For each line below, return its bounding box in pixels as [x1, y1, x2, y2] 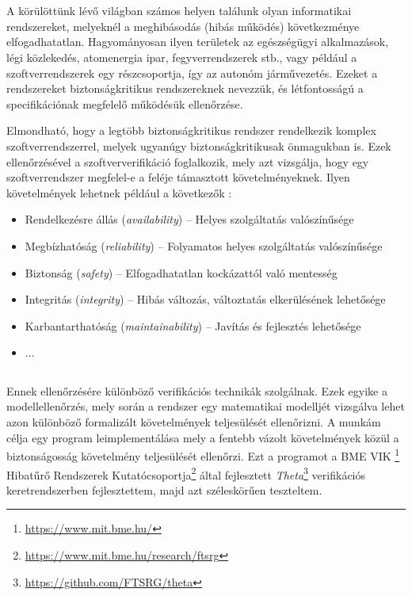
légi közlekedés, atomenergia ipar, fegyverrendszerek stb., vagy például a [6, 48, 357, 65]
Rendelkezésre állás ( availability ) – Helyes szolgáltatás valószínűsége [25, 211, 354, 227]
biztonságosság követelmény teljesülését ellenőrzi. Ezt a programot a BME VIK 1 [6, 445, 400, 464]
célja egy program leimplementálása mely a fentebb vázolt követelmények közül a [6, 429, 399, 445]
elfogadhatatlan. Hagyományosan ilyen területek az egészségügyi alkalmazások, [6, 33, 389, 50]
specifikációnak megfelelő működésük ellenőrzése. [6, 95, 243, 112]
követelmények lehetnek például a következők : [6, 184, 232, 201]
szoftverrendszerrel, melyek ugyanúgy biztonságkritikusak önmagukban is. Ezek [6, 137, 391, 154]
